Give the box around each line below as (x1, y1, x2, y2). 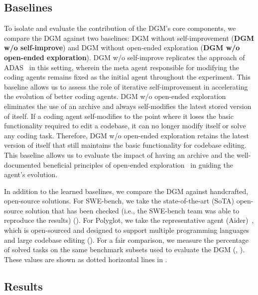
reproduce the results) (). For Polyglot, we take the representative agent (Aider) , (4, 215, 254, 225)
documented (4, 159, 41, 170)
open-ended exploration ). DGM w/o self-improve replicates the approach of (4, 52, 245, 62)
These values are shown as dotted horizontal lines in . (4, 254, 167, 264)
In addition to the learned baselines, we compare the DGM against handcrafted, (4, 186, 249, 196)
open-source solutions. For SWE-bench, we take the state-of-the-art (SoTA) (4, 196, 235, 206)
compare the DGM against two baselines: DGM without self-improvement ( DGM (4, 32, 255, 43)
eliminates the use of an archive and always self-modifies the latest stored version (4, 100, 252, 111)
